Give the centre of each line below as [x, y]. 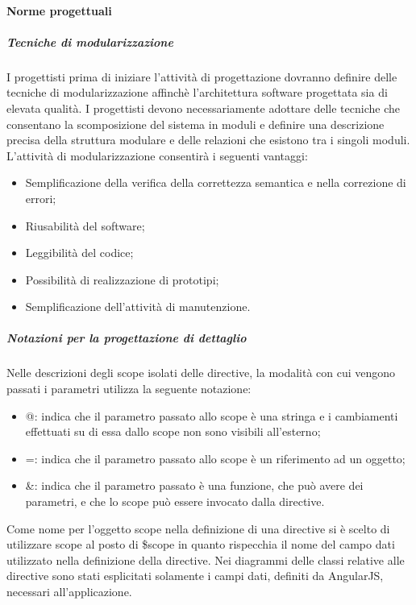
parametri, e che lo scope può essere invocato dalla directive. [175, 501]
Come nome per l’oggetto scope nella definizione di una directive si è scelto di [198, 528]
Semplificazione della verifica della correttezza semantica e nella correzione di [216, 182]
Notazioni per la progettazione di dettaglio [127, 338]
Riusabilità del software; [85, 225]
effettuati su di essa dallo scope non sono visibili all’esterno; [173, 431]
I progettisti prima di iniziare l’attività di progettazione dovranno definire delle [202, 76]
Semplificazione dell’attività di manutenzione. [138, 307]
